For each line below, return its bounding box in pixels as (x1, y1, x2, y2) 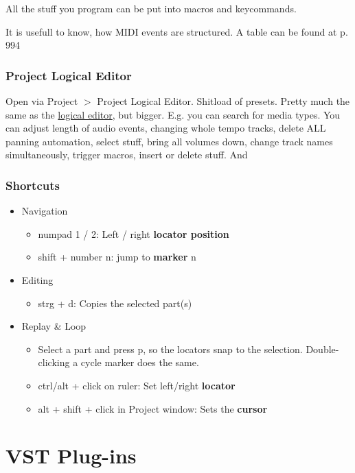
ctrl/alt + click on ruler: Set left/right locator (38, 378, 236, 392)
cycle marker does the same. (80, 355, 199, 369)
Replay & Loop (21, 319, 87, 333)
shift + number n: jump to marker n (38, 250, 196, 264)
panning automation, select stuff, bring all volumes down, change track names (5, 134, 333, 148)
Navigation (21, 204, 68, 218)
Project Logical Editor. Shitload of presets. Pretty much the (97, 94, 350, 108)
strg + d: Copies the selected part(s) (38, 295, 192, 310)
